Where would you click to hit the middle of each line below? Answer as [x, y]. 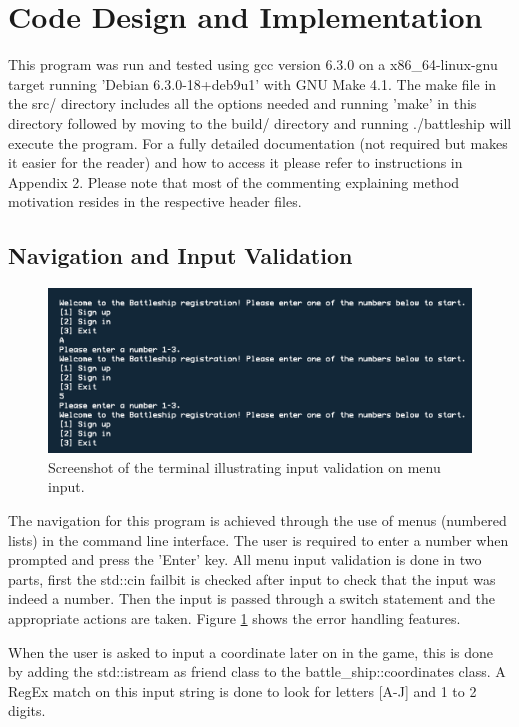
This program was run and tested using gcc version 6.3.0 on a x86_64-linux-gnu [253, 64]
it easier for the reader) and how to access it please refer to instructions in [235, 162]
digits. [27, 710]
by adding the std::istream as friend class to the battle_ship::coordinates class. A [257, 671]
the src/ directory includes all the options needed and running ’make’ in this [242, 103]
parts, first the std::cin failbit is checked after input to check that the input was [252, 578]
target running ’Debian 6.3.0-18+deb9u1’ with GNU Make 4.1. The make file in [252, 83]
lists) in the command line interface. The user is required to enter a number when [258, 539]
